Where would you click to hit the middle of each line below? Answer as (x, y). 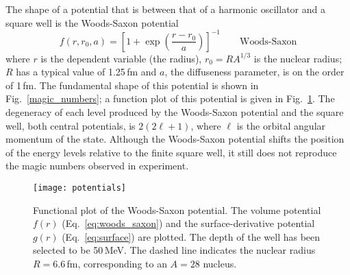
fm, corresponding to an (117, 264)
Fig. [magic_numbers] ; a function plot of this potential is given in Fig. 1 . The (170, 98)
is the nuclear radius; (298, 58)
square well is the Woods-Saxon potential (92, 22)
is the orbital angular (281, 125)
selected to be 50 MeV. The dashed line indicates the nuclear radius (174, 250)
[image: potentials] (80, 188)
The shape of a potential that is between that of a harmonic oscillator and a (165, 9)
